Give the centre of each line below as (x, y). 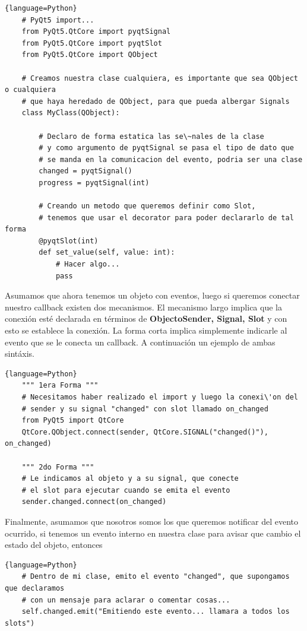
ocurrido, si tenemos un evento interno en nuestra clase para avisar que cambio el (153, 533)
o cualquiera (30, 90)
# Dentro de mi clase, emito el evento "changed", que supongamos (156, 577)
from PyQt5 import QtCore (73, 421)
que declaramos (35, 588)
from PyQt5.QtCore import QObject (90, 55)
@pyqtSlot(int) (69, 241)
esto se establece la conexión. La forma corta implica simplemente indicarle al (146, 330)
